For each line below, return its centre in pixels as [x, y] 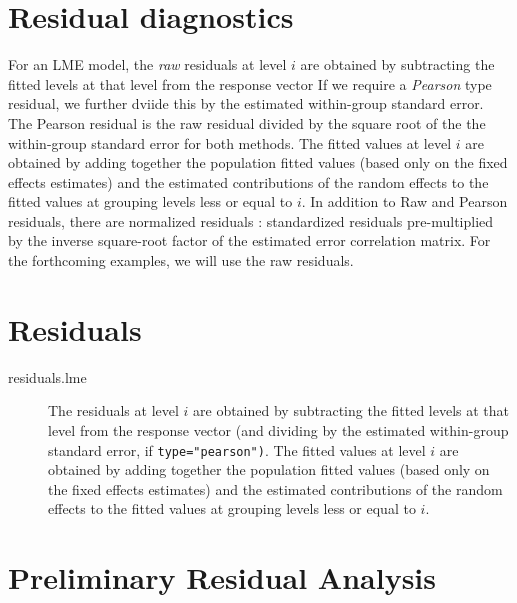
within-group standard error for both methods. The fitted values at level [230, 142]
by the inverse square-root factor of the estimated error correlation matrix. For [249, 240]
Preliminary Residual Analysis [222, 577]
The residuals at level [113, 410]
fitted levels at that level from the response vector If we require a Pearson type [250, 83]
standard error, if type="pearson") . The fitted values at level [237, 449]
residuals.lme [47, 376]
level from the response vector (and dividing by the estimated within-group [278, 429]
